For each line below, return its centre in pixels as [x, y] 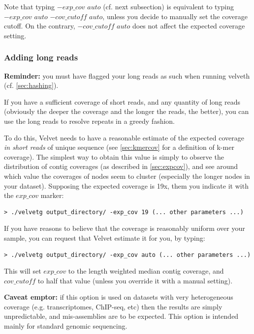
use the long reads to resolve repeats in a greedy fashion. [90, 121]
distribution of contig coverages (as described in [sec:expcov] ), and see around [121, 166]
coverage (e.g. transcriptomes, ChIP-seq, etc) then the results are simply [113, 306]
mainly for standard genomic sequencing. [66, 326]
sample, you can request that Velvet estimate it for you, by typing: [105, 237]
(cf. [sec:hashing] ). [31, 85]
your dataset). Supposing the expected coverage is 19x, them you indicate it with [126, 185]
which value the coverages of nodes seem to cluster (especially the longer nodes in [127, 176]
